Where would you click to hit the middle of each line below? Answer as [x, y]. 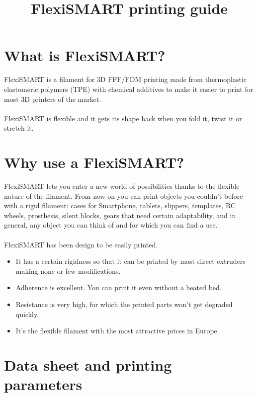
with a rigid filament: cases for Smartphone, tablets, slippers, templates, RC [120, 205]
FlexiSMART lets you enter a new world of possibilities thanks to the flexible [122, 186]
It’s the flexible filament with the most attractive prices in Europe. [117, 331]
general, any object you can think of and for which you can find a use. [111, 225]
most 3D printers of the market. [53, 99]
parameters [43, 384]
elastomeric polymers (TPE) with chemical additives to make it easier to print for [129, 89]
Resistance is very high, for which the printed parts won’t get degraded [124, 304]
